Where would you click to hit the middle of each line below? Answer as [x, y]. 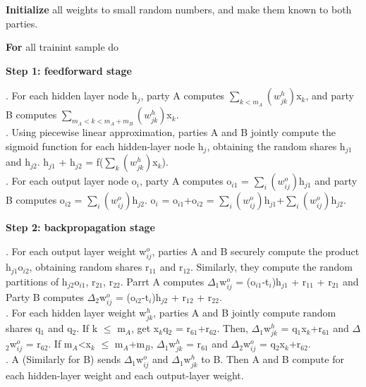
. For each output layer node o [71, 181]
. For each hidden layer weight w [76, 312]
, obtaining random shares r [89, 267]
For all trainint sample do [62, 47]
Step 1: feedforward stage [69, 70]
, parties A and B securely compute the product [256, 251]
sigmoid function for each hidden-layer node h [105, 146]
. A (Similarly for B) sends [63, 359]
